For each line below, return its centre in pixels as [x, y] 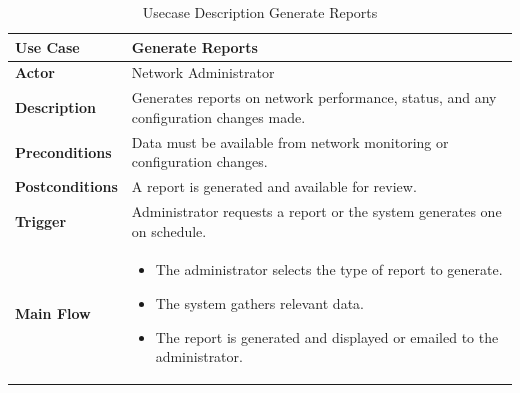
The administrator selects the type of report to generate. [329, 269]
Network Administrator [203, 72]
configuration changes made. [218, 116]
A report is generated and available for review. [274, 186]
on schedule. [169, 230]
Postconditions [66, 186]
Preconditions [63, 151]
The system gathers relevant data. [259, 303]
